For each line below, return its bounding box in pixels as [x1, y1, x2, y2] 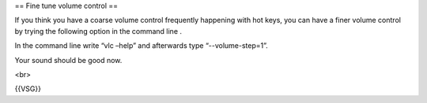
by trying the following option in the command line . [14, 26, 182, 35]
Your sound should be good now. [14, 55, 123, 64]
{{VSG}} [14, 84, 41, 94]
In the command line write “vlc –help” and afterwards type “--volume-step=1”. [14, 41, 268, 50]
